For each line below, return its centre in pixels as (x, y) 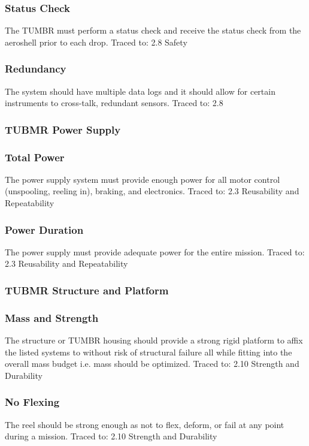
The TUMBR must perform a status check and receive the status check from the (153, 30)
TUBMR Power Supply (63, 129)
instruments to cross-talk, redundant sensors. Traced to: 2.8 (114, 103)
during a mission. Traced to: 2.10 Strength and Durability (111, 436)
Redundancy (36, 69)
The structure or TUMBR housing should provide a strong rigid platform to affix (154, 340)
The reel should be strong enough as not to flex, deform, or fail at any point (145, 424)
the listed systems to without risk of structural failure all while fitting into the (149, 352)
